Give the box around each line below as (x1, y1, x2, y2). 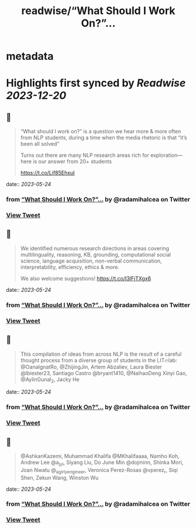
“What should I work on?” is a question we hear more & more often (20, 128, 181, 135)
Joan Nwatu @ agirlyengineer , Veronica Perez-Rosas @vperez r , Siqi (20, 466, 178, 475)
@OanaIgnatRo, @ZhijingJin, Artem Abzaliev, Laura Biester (20, 363, 163, 370)
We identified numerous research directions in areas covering (20, 245, 170, 252)
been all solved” (20, 140, 60, 147)
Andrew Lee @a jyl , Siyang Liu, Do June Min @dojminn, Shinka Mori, (20, 459, 184, 467)
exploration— (150, 151, 183, 159)
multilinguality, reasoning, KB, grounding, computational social (20, 251, 171, 258)
